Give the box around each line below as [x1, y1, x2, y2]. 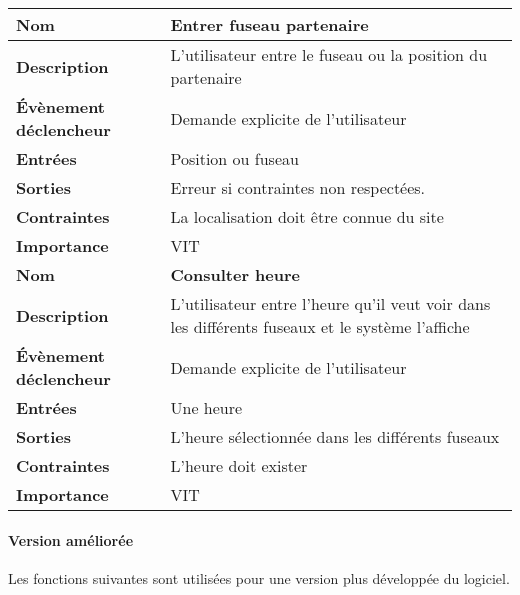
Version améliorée [8, 529, 134, 550]
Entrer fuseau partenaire [170, 13, 369, 36]
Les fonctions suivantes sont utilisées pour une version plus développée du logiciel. [8, 567, 510, 588]
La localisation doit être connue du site [170, 205, 444, 228]
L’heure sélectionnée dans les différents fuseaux [170, 425, 500, 448]
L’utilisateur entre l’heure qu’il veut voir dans [170, 292, 491, 315]
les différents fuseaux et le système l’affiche [170, 315, 470, 338]
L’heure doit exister [170, 454, 308, 477]
